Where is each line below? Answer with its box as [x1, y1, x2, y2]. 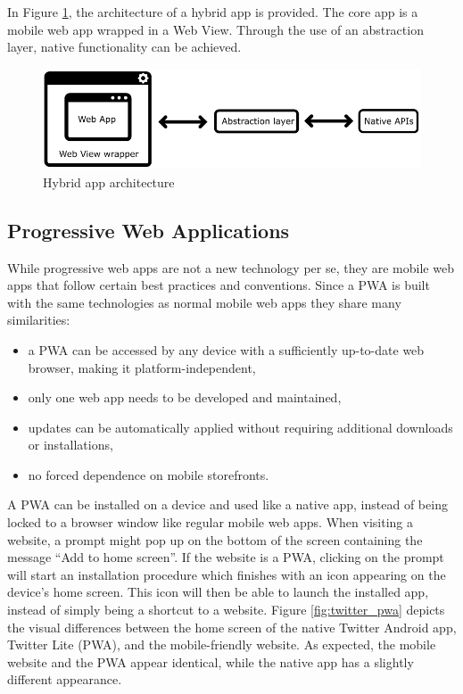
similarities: [7, 310, 70, 329]
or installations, [28, 435, 113, 454]
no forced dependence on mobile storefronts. [28, 465, 269, 483]
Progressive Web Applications [7, 216, 290, 244]
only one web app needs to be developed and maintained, [28, 388, 342, 407]
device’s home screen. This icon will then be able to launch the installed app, [7, 582, 429, 601]
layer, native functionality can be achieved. [7, 37, 242, 56]
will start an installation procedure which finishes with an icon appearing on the [7, 565, 446, 583]
